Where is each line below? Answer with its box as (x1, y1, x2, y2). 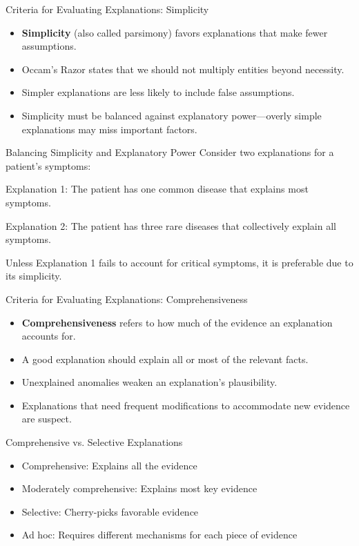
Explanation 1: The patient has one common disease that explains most (6, 182, 309, 196)
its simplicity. (6, 269, 62, 283)
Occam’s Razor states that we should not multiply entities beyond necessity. (21, 61, 345, 76)
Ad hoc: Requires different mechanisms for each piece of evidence (21, 527, 298, 542)
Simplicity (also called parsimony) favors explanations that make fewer (21, 25, 328, 39)
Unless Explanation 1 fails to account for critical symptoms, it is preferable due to (6, 255, 353, 269)
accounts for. (21, 329, 76, 343)
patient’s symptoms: (6, 158, 91, 173)
